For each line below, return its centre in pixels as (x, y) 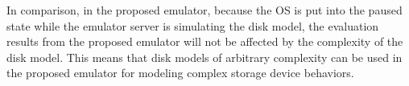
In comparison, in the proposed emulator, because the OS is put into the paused (204, 10)
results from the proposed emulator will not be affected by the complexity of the (205, 41)
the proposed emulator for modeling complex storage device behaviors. (180, 73)
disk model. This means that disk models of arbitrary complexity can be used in (204, 57)
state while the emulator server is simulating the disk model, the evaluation (193, 25)
